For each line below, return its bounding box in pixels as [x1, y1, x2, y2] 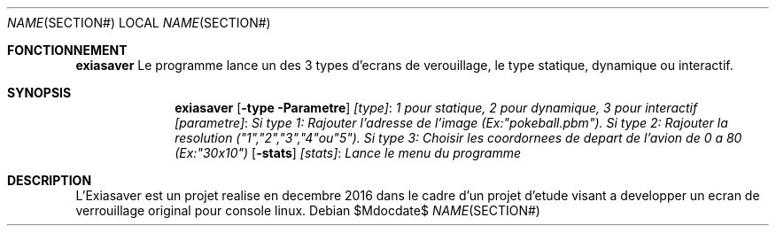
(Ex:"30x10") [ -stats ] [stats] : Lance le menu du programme [175, 145, 521, 160]
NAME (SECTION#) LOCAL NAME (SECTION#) [7, 15, 271, 30]
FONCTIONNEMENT [7, 43, 128, 58]
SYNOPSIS [7, 85, 72, 100]
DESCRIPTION [7, 173, 92, 188]
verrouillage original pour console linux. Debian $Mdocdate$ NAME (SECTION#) [75, 203, 540, 218]
